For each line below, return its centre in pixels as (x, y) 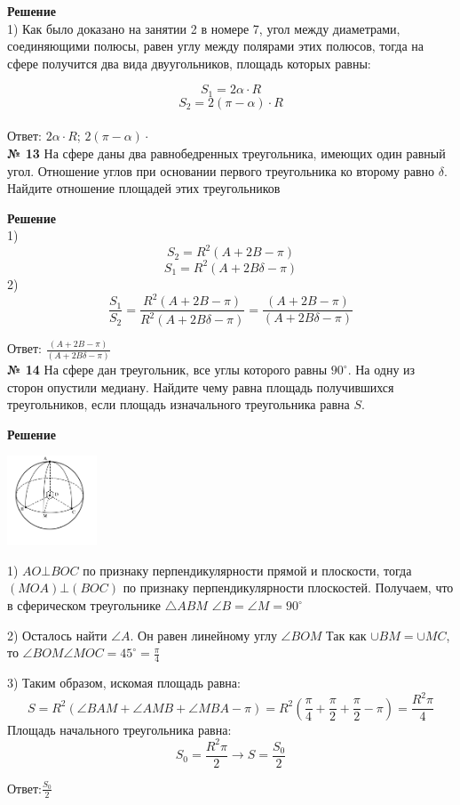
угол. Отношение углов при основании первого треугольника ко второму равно (221, 170)
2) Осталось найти (57, 635)
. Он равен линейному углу (203, 635)
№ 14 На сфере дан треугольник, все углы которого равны (167, 370)
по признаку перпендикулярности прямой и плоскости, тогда (247, 570)
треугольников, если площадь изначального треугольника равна (178, 404)
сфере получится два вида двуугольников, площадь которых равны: (189, 63)
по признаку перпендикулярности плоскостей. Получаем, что (288, 588)
